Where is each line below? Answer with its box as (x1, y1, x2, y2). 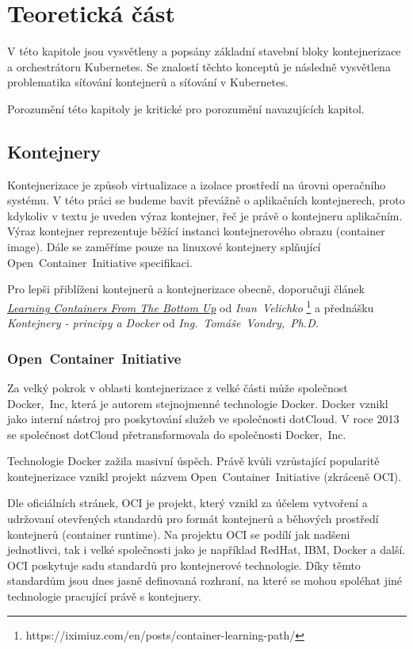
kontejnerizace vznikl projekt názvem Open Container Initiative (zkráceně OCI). (7, 468, 402, 484)
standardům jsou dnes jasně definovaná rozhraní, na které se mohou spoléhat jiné (7, 572, 403, 589)
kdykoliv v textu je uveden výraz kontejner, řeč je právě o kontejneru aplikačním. (7, 207, 403, 223)
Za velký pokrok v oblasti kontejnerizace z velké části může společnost (7, 379, 348, 395)
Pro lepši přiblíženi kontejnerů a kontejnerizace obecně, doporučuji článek (7, 281, 365, 297)
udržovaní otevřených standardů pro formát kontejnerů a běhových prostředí (7, 510, 379, 527)
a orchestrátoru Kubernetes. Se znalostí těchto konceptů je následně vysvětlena (7, 58, 391, 74)
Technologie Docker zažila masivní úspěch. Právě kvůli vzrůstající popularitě (7, 452, 380, 469)
